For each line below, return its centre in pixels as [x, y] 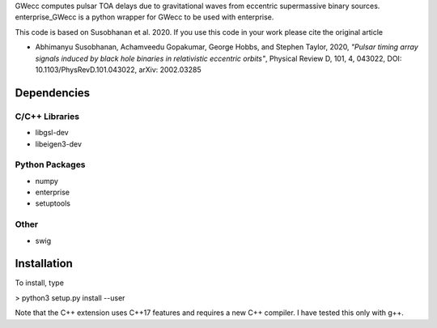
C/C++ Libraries [47, 116]
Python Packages [50, 164]
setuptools [53, 203]
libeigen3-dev [59, 144]
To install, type [40, 283]
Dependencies [53, 93]
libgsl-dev [52, 133]
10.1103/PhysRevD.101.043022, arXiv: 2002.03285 [118, 70]
